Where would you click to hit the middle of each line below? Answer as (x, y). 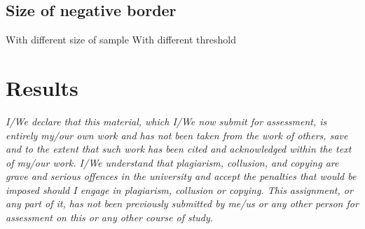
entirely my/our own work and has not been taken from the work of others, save (177, 135)
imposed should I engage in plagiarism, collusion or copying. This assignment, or (179, 189)
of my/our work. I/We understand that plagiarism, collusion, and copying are (172, 162)
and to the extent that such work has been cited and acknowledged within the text (179, 149)
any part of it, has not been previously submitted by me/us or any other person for (182, 203)
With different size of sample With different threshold (121, 40)
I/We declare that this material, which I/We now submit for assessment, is (166, 121)
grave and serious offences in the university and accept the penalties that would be (181, 176)
